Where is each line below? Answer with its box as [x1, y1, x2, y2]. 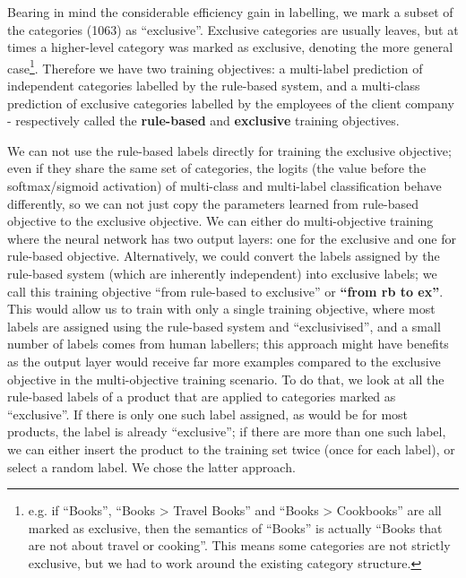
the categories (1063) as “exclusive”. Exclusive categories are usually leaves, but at [7, 20, 459, 39]
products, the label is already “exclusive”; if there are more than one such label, [7, 422, 446, 441]
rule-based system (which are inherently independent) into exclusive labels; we [7, 263, 437, 282]
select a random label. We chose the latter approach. [7, 457, 296, 476]
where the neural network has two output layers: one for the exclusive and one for [7, 229, 456, 247]
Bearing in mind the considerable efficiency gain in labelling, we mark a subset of [7, 3, 453, 21]
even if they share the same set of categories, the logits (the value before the [7, 159, 427, 177]
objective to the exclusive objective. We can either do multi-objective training [7, 211, 434, 230]
